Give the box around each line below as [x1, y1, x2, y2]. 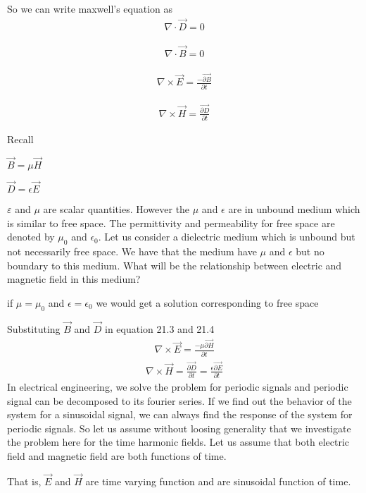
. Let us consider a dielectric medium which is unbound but [98, 229, 355, 244]
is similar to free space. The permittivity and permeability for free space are [7, 215, 335, 230]
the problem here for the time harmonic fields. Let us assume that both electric [7, 434, 349, 449]
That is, [7, 473, 42, 488]
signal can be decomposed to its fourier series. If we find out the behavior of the [7, 393, 352, 408]
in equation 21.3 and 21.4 [105, 321, 215, 336]
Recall [7, 131, 34, 146]
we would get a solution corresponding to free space [96, 295, 319, 310]
